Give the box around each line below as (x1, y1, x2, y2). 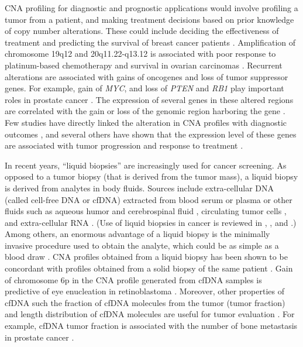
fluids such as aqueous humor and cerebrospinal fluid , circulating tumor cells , (5, 205, 287, 217)
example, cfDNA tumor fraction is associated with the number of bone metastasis (5, 319, 298, 332)
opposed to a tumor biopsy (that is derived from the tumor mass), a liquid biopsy (5, 170, 298, 183)
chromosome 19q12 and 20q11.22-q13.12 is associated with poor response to (5, 47, 276, 60)
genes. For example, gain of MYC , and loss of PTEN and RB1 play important (5, 82, 284, 94)
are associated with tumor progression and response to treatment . (5, 139, 243, 152)
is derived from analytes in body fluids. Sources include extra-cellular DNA (5, 181, 274, 194)
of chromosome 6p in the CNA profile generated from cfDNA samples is (5, 273, 262, 286)
